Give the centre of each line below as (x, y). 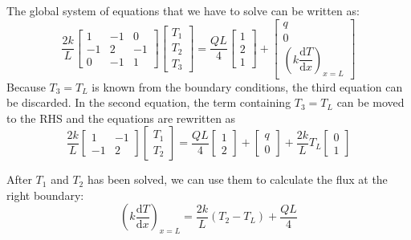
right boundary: (45, 195)
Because (26, 86)
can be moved (370, 102)
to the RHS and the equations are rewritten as (121, 118)
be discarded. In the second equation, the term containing (149, 102)
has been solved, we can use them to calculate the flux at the (237, 179)
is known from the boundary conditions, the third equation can (247, 86)
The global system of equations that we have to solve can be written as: (183, 10)
